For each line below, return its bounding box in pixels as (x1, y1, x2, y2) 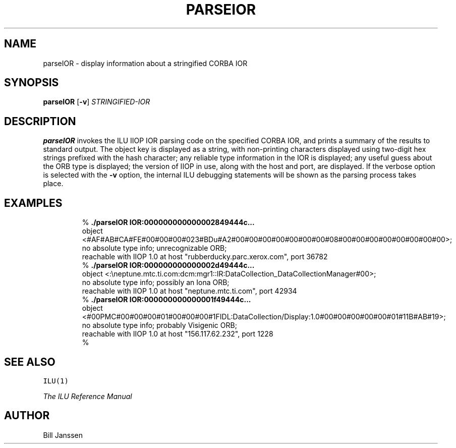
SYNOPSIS (4, 76, 59, 89)
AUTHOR (4, 409, 50, 422)
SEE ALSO (4, 355, 55, 368)
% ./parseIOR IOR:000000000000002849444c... (82, 218, 255, 227)
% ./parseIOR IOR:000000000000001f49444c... (82, 295, 251, 304)
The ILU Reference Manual (43, 391, 132, 401)
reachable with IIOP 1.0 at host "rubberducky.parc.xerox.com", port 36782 (82, 252, 328, 261)
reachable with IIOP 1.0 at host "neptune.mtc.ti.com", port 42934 (82, 287, 297, 296)
